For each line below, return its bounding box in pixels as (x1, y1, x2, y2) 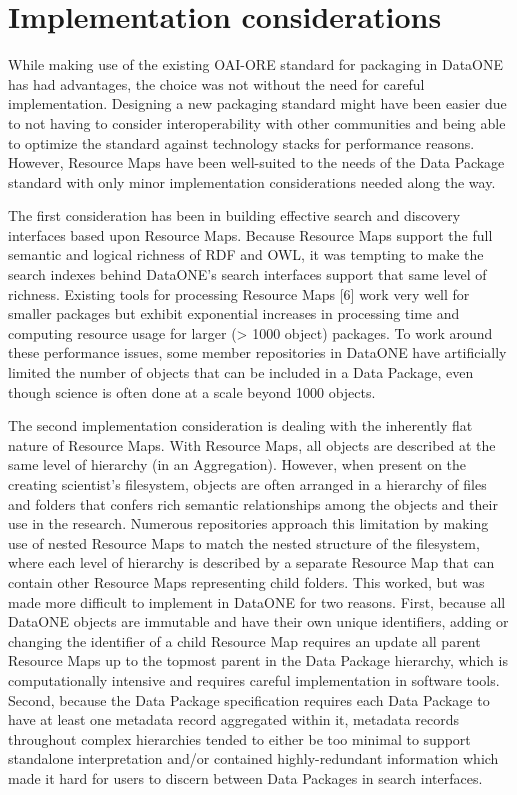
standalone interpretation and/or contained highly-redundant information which (8, 748, 499, 769)
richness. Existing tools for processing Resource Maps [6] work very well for (8, 283, 470, 304)
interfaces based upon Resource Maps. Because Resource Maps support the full (8, 224, 493, 245)
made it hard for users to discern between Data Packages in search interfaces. (8, 767, 483, 788)
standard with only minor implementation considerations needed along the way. (8, 171, 496, 192)
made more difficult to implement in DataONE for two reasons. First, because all (8, 591, 506, 612)
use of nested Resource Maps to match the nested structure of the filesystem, (8, 532, 480, 553)
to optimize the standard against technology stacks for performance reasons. (8, 132, 475, 153)
